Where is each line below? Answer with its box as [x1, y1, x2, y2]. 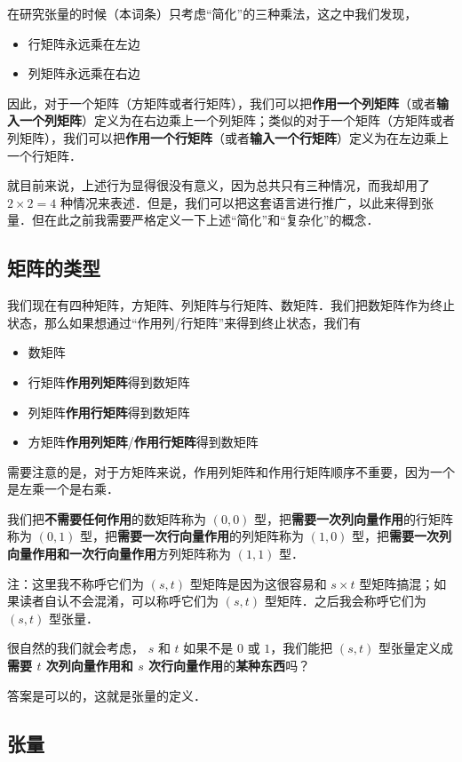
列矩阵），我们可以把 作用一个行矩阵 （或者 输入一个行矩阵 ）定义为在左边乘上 [7, 128, 449, 147]
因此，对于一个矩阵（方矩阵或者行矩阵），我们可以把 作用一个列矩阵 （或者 [7, 93, 436, 112]
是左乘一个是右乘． [7, 480, 119, 498]
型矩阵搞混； [359, 574, 434, 592]
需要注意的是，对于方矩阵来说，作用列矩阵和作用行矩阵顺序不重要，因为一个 [7, 462, 455, 480]
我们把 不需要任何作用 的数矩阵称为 [7, 509, 206, 528]
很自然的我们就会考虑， [7, 639, 144, 657]
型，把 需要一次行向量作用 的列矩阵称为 [80, 527, 305, 545]
